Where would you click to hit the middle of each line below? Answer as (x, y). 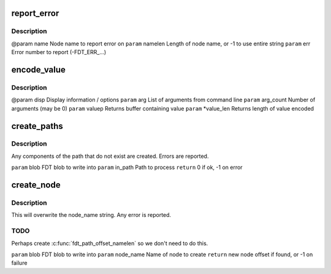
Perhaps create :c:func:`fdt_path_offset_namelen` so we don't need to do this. (110, 243)
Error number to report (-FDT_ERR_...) (59, 52)
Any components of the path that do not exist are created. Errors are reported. (110, 156)
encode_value (38, 70)
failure (19, 263)
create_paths (37, 126)
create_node (36, 185)
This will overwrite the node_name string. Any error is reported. (91, 215)
